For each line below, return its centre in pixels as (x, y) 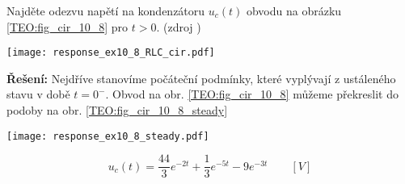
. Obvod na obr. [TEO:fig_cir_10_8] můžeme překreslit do (252, 94)
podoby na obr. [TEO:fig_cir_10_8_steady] (117, 110)
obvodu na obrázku (294, 10)
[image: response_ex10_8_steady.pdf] (108, 136)
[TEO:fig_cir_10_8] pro (67, 26)
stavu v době (38, 94)
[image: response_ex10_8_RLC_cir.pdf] (111, 53)
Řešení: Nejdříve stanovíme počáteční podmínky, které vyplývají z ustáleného (201, 78)
